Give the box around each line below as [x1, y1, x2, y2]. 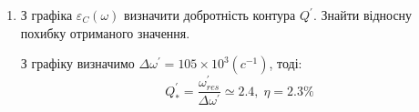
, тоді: [269, 54, 302, 73]
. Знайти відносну [312, 5, 413, 24]
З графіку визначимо [20, 54, 135, 73]
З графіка [20, 5, 73, 24]
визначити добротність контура [124, 5, 296, 24]
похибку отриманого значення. [20, 23, 190, 42]
